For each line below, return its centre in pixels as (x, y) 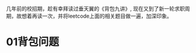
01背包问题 (32, 42)
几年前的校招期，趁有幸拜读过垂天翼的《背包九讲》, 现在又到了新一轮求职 (95, 9)
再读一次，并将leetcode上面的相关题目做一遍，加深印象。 (102, 16)
